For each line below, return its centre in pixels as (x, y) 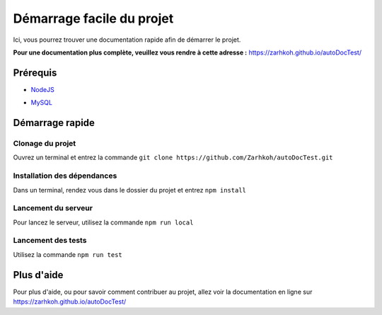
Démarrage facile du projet (93, 18)
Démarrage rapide (54, 123)
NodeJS (42, 89)
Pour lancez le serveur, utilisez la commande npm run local (103, 222)
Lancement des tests (50, 241)
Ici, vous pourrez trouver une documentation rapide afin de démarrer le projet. (127, 40)
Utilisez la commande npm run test (68, 254)
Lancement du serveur (53, 208)
